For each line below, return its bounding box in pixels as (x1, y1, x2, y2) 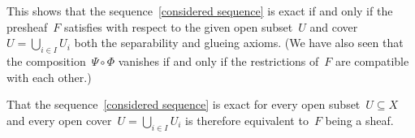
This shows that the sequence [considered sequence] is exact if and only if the (6, 2, 393, 19)
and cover (309, 18, 358, 35)
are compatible (335, 52, 409, 69)
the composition (6, 52, 86, 69)
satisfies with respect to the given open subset (63, 18, 293, 35)
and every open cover (6, 111, 112, 128)
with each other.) (6, 68, 92, 85)
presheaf (6, 18, 48, 35)
